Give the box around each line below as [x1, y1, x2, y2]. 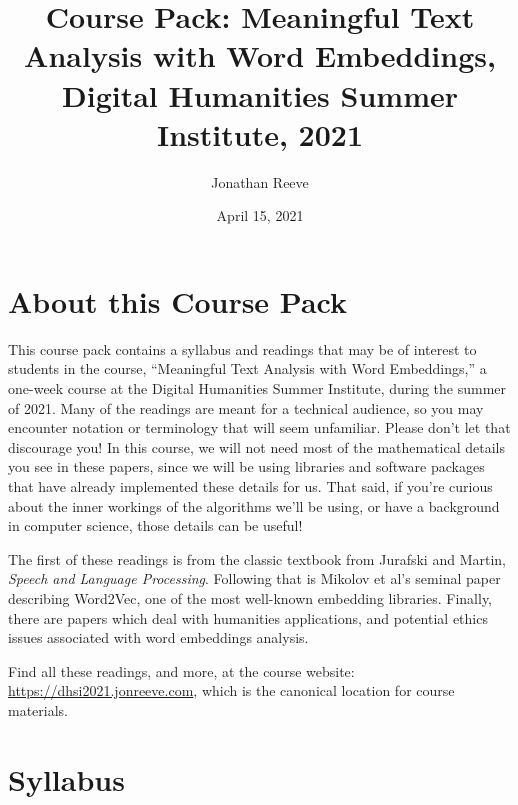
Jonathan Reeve [211, 171, 309, 192]
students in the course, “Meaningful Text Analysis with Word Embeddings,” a [8, 358, 487, 379]
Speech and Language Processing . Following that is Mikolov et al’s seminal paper [8, 568, 501, 589]
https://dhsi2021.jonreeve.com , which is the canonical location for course [8, 680, 455, 701]
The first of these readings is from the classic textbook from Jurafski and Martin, [8, 548, 506, 569]
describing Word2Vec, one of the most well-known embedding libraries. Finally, [8, 587, 493, 608]
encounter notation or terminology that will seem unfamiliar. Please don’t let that [8, 417, 511, 438]
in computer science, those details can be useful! [8, 515, 303, 536]
